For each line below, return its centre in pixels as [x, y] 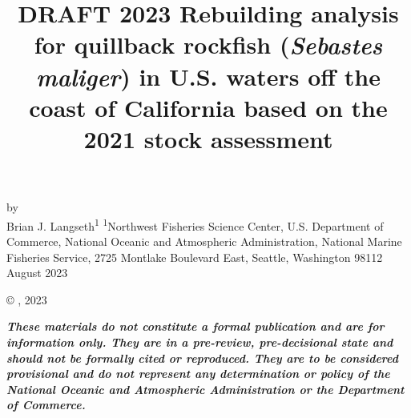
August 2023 [37, 273]
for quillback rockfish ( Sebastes [208, 45]
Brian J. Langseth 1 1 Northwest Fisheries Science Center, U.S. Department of [195, 224]
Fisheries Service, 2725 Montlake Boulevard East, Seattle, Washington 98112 [195, 257]
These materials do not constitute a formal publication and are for [195, 326]
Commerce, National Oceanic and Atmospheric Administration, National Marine [204, 241]
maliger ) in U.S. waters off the [208, 76]
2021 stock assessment [208, 138]
